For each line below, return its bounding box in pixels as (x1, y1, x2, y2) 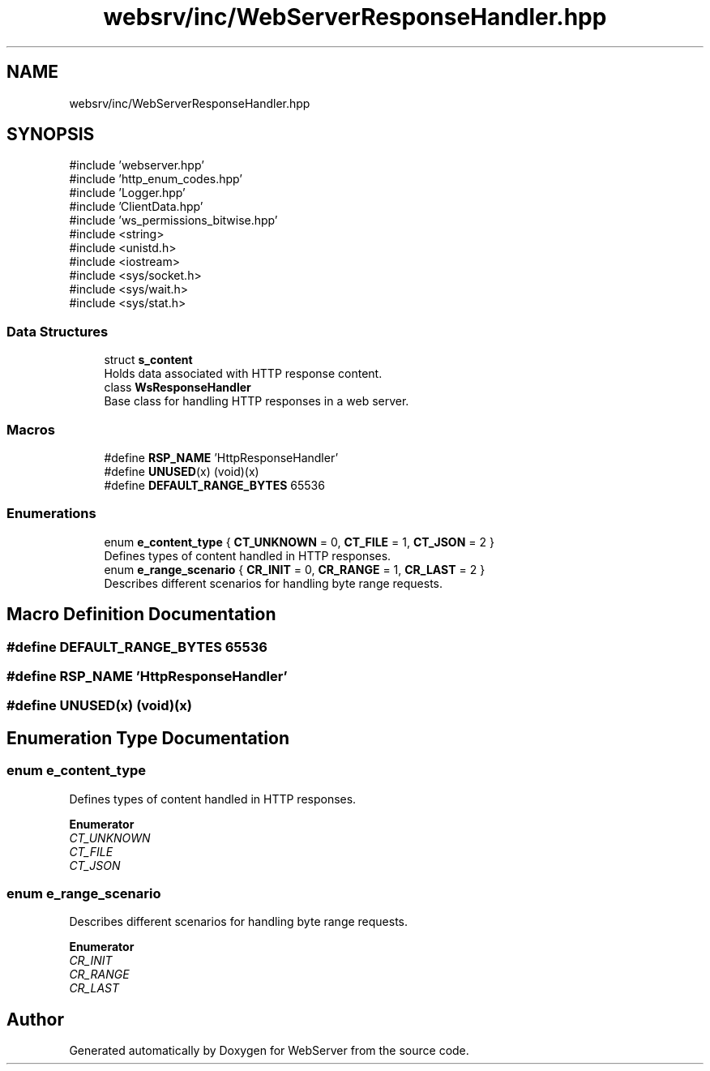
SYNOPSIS (6, 124, 95, 145)
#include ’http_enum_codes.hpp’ (69, 172, 242, 186)
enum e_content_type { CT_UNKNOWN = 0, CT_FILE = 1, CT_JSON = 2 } (104, 534, 494, 549)
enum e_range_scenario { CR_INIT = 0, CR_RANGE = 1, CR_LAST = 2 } (104, 562, 485, 576)
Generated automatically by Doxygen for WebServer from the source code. (69, 1043, 469, 1058)
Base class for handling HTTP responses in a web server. (104, 394, 409, 409)
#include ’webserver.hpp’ (69, 158, 204, 173)
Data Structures (6, 323, 109, 340)
